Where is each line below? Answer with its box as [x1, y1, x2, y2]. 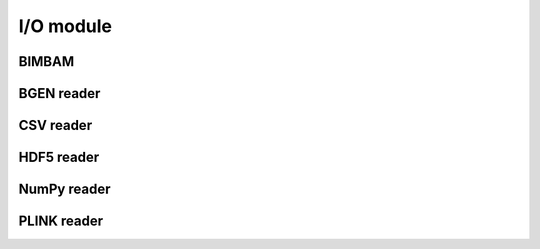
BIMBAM [18, 53, 75, 70]
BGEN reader [18, 85, 101, 102]
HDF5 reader [18, 149, 100, 166]
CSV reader [18, 117, 93, 134]
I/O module [18, 15, 113, 37]
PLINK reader [18, 213, 104, 230]
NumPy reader [18, 181, 111, 198]
